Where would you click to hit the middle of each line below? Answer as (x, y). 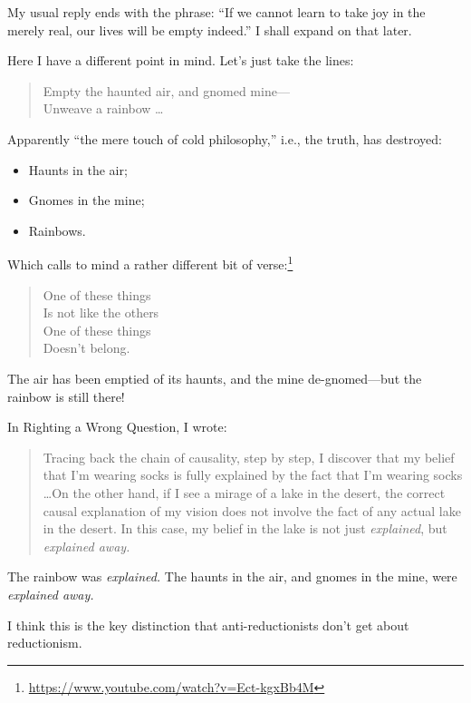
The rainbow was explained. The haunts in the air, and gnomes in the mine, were (232, 576)
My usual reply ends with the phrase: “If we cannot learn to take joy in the (216, 12)
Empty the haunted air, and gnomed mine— (166, 90)
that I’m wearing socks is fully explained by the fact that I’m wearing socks (253, 475)
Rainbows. (57, 230)
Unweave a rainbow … (103, 108)
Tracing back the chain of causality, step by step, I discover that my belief (249, 457)
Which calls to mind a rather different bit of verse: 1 (150, 263)
